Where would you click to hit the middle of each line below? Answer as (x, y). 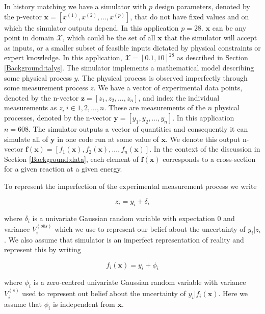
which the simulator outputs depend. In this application (91, 27)
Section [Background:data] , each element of (71, 159)
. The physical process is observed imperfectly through (163, 77)
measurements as (31, 107)
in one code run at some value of (108, 139)
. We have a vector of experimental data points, (168, 88)
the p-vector (23, 16)
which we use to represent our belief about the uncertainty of (150, 228)
